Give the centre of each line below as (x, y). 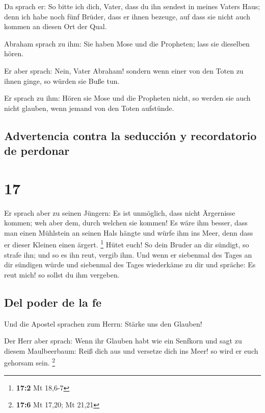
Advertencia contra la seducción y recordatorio (130, 135)
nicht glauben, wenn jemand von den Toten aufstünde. (89, 108)
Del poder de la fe (53, 302)
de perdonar (37, 151)
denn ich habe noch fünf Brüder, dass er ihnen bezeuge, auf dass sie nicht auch (127, 16)
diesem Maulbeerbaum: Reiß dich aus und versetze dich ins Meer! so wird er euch (131, 350)
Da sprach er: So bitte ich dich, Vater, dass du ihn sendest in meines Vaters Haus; (132, 6)
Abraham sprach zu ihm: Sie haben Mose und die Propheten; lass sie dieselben (127, 43)
